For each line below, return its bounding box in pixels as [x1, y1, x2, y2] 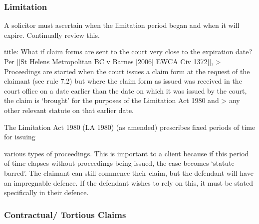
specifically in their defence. [4, 187, 89, 198]
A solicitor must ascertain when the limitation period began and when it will [4, 20, 240, 30]
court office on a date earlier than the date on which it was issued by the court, [4, 85, 247, 96]
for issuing [4, 131, 35, 142]
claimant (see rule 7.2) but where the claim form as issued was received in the [4, 76, 242, 86]
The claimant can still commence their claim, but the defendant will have [29, 167, 254, 178]
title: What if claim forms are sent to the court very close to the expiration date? [4, 46, 252, 57]
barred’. [4, 167, 27, 178]
